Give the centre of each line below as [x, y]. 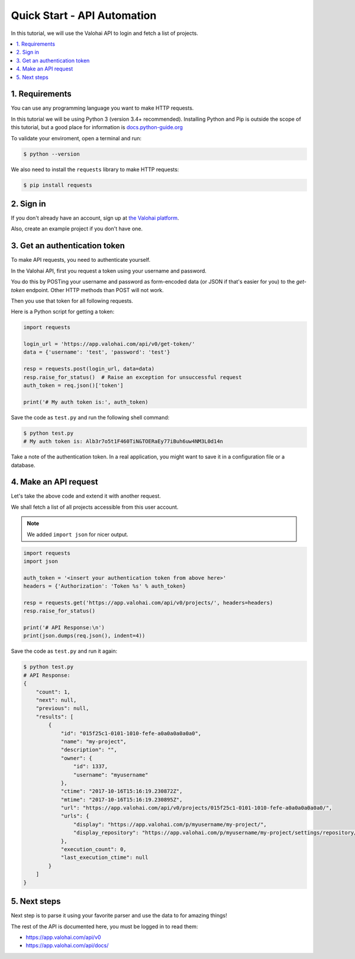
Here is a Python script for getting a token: [63, 312]
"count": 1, [53, 692]
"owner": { [77, 758]
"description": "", [89, 750]
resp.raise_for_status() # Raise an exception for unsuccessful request [133, 377]
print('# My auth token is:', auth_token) [86, 402]
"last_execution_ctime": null [104, 858]
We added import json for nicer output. [78, 534]
